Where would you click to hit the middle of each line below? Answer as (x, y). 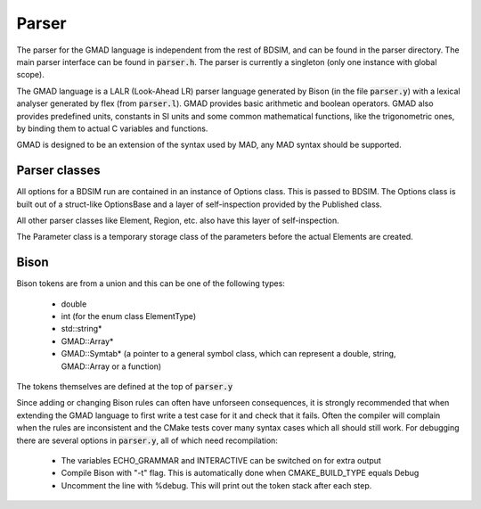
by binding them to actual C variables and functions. (112, 128)
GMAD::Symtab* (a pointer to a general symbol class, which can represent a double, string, (228, 354)
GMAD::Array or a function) (111, 366)
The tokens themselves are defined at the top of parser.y (125, 386)
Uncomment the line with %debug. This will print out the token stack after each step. (216, 485)
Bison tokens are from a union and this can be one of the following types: (151, 283)
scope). (30, 75)
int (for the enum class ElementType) (128, 316)
